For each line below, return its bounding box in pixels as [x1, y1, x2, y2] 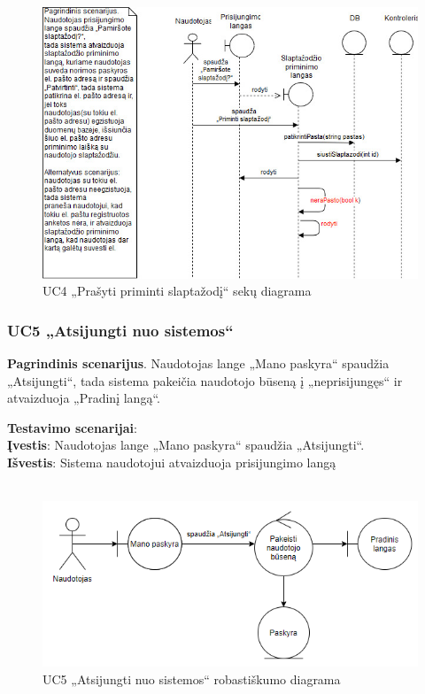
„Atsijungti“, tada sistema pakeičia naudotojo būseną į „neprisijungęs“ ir [7, 371, 403, 389]
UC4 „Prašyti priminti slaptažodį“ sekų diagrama [42, 281, 312, 300]
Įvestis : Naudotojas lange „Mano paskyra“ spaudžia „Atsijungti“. [7, 436, 365, 454]
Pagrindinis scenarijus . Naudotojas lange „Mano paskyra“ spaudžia [7, 353, 390, 372]
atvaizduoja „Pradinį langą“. [7, 389, 160, 407]
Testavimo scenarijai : [7, 418, 137, 436]
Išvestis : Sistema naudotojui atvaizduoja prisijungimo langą [7, 452, 336, 471]
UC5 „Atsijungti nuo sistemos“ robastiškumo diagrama [42, 669, 341, 688]
